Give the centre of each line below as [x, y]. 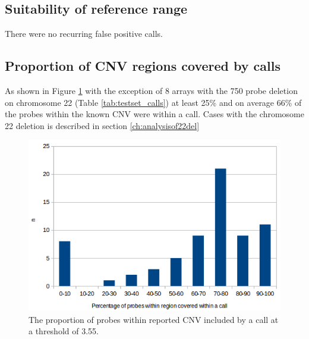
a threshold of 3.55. [64, 331]
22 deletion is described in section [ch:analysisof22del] [102, 125]
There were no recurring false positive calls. [84, 34]
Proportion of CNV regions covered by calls [143, 66]
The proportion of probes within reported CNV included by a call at [154, 319]
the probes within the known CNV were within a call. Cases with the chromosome [154, 114]
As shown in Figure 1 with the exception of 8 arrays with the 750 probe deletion [151, 90]
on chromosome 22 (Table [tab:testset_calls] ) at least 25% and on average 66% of [153, 102]
